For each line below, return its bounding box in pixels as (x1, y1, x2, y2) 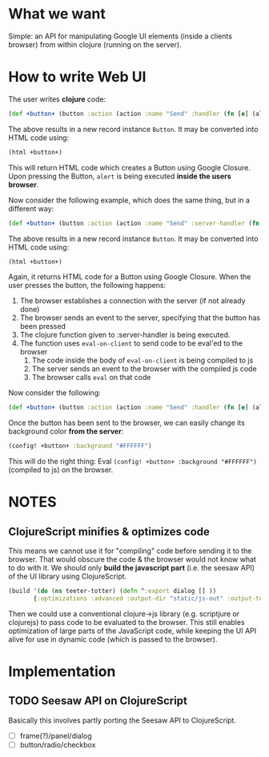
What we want (8, 5, 106, 23)
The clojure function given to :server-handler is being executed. (19, 330, 231, 340)
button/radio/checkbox (19, 739, 96, 749)
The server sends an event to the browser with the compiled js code (31, 364, 258, 374)
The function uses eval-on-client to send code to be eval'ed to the (19, 338, 243, 348)
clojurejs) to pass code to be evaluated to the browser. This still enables (8, 617, 246, 627)
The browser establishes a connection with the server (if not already (19, 296, 246, 306)
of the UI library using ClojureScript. (8, 571, 127, 581)
